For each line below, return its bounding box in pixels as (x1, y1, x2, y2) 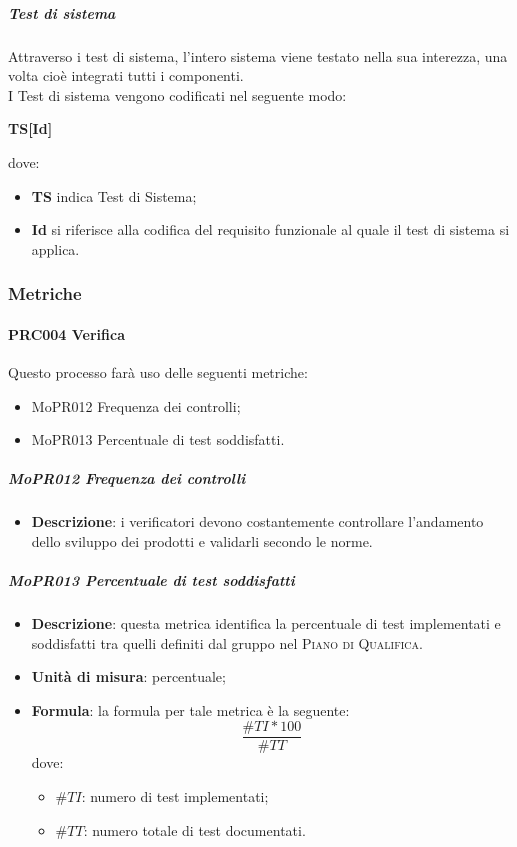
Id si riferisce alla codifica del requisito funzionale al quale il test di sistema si (31, 219, 510, 240)
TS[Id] (8, 118, 53, 139)
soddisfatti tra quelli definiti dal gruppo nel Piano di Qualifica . (31, 632, 424, 653)
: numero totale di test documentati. (83, 819, 306, 840)
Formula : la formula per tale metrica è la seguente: (31, 699, 350, 720)
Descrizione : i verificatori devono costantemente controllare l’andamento (31, 511, 484, 532)
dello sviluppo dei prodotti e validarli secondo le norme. (31, 530, 373, 551)
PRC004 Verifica (8, 323, 126, 344)
